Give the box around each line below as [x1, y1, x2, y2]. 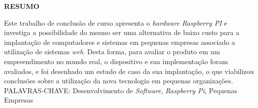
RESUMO [4, 1, 40, 11]
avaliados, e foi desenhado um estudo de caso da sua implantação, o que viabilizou [4, 66, 254, 76]
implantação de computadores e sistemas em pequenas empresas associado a [4, 36, 235, 47]
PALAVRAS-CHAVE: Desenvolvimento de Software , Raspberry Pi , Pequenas [4, 85, 238, 95]
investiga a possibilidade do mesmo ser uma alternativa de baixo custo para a [4, 27, 240, 37]
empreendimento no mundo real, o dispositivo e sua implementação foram [4, 56, 228, 66]
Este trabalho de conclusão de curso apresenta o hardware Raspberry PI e [4, 17, 227, 28]
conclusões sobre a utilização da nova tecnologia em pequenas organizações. [4, 75, 233, 86]
